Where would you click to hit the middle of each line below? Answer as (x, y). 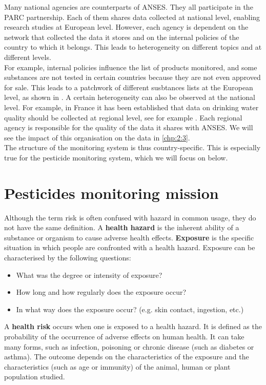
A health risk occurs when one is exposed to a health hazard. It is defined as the (133, 326)
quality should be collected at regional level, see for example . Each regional (123, 117)
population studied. (35, 377)
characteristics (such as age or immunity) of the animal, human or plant (117, 366)
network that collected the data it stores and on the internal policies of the (122, 37)
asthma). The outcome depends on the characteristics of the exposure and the (127, 357)
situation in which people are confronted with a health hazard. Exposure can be (130, 247)
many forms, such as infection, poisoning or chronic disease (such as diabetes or (129, 346)
